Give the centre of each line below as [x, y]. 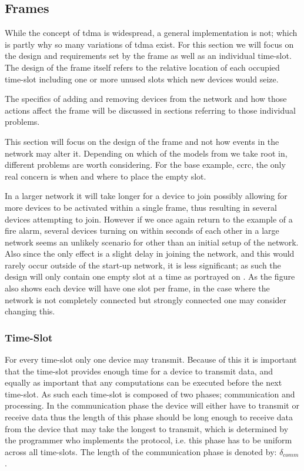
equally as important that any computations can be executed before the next [143, 382]
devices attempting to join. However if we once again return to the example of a [149, 219]
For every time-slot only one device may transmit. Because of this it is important [151, 359]
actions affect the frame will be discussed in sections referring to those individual [150, 110]
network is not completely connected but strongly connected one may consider [146, 299]
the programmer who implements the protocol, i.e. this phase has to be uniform [148, 440]
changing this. [30, 311]
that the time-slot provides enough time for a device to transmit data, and [139, 371]
